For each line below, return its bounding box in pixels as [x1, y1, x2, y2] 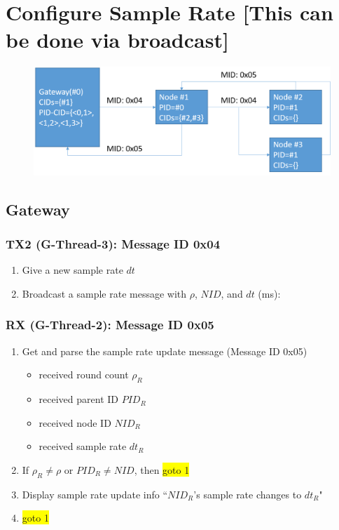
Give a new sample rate [22, 263, 123, 277]
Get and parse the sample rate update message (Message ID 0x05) [22, 343, 307, 358]
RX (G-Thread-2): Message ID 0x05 [6, 316, 214, 333]
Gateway [6, 198, 70, 220]
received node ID [39, 415, 111, 430]
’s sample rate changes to [193, 486, 302, 501]
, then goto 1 [134, 462, 190, 477]
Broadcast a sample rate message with [22, 286, 187, 300]
